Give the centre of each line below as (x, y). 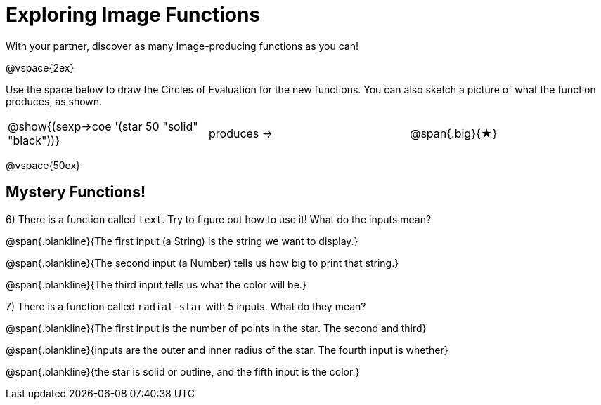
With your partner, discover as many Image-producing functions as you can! (182, 46)
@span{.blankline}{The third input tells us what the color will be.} (156, 284)
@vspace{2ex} (40, 67)
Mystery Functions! (76, 192)
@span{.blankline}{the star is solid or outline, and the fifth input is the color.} (183, 371)
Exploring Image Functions (133, 15)
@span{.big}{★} (453, 133)
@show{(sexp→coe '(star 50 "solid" (103, 126)
